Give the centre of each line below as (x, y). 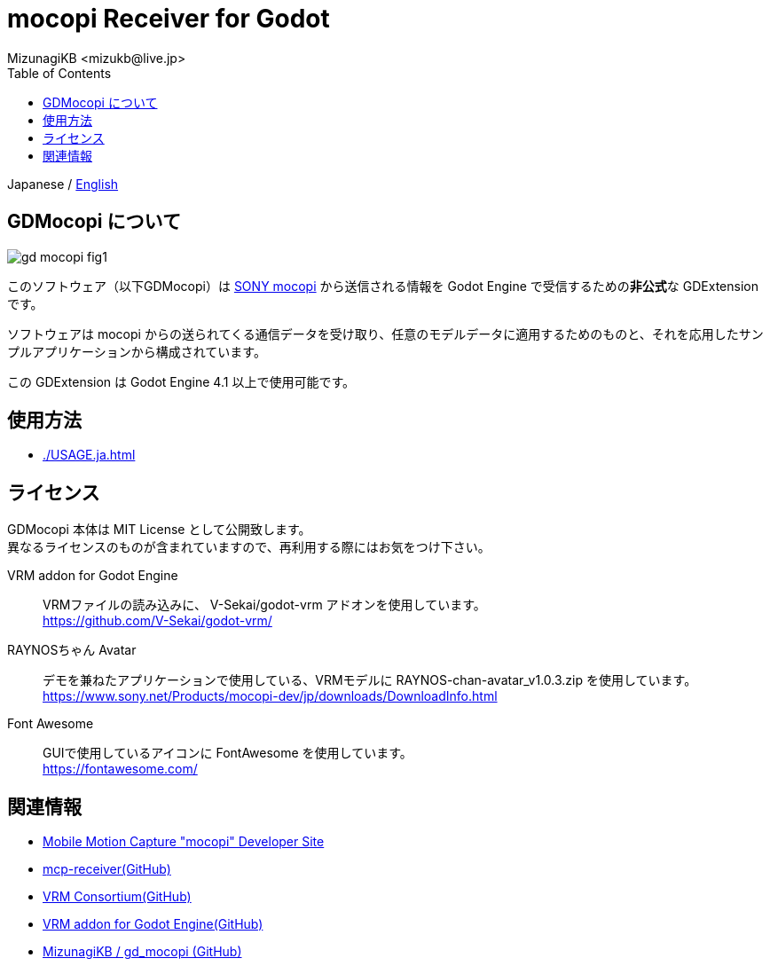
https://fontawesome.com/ (120, 769)
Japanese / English (63, 184)
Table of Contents (59, 73)
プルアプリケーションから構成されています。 (137, 351)
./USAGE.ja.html (89, 455)
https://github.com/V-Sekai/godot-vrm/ (157, 621)
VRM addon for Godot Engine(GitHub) (153, 924)
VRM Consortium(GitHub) (117, 897)
